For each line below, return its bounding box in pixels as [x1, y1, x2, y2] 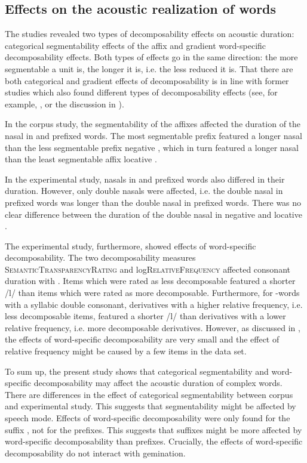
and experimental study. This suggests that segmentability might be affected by [5, 400, 296, 412]
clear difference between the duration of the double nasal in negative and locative [5, 208, 302, 220]
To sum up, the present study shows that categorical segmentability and [5, 365, 269, 377]
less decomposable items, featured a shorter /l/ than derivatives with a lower [5, 310, 286, 322]
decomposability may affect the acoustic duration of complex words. [33, 376, 283, 389]
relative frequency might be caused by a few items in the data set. [5, 345, 247, 357]
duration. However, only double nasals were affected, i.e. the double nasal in [5, 184, 283, 197]
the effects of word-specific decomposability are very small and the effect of [5, 333, 280, 345]
